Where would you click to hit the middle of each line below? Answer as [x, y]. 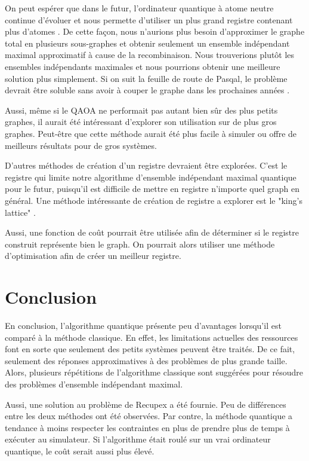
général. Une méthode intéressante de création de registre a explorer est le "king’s [154, 200]
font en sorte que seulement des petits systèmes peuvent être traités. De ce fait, [150, 349]
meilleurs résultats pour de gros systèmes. [81, 145]
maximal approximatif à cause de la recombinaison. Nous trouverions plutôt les [150, 55]
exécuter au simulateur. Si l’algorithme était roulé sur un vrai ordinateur [138, 439]
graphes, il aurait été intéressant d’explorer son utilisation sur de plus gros [141, 122]
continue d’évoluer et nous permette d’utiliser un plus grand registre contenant [149, 19]
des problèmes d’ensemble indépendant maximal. [94, 384]
